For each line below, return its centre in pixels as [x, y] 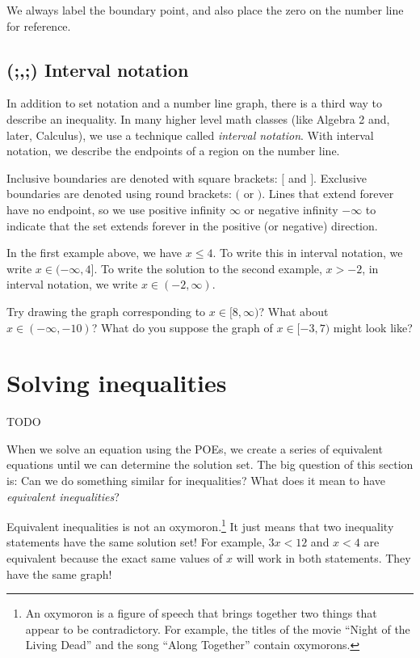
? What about [294, 311]
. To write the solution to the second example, [208, 268]
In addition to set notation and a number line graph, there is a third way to [195, 103]
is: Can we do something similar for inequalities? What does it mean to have [196, 481]
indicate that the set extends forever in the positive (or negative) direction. [192, 225]
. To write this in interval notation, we [308, 253]
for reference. [39, 25]
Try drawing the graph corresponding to [106, 311]
